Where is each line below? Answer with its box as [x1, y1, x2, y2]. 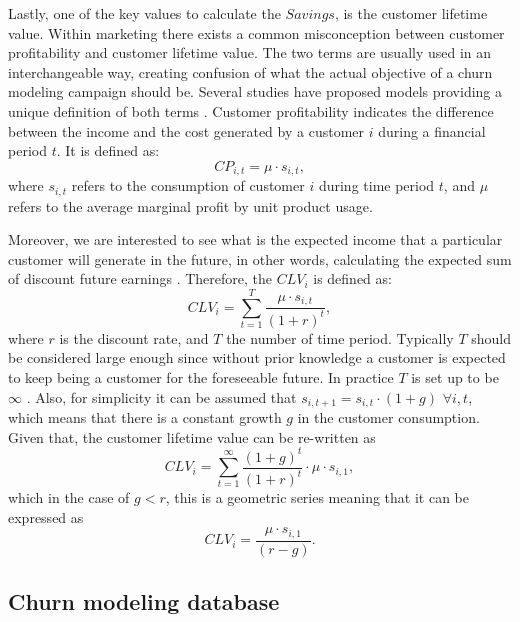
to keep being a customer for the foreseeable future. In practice [8, 366, 394, 387]
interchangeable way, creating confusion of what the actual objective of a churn [8, 61, 493, 82]
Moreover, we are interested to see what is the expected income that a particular [8, 229, 503, 250]
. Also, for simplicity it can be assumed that [26, 386, 297, 407]
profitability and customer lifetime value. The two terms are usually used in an [8, 42, 492, 63]
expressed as [8, 506, 84, 527]
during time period [318, 175, 435, 196]
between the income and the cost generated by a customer [8, 120, 365, 141]
